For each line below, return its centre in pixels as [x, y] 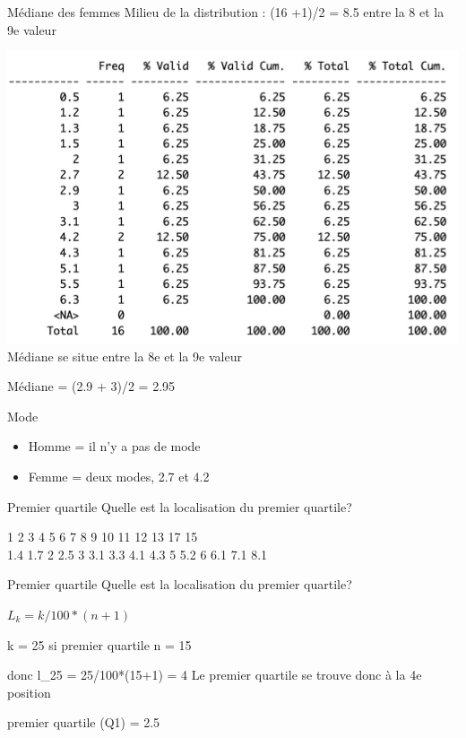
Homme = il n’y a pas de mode [114, 446]
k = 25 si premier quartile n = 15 [99, 644]
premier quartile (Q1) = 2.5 [84, 722]
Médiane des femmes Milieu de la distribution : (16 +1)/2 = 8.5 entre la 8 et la [226, 12]
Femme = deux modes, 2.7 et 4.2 [119, 476]
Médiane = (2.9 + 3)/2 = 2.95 [91, 386]
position [29, 692]
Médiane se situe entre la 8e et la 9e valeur [125, 356]
